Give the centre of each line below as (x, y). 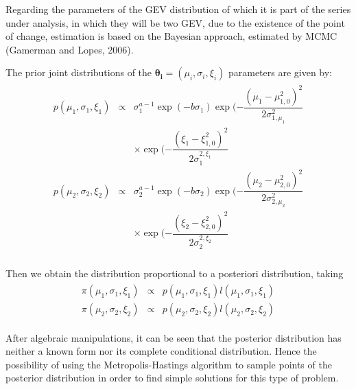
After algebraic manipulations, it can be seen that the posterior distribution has (174, 337)
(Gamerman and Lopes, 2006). (70, 49)
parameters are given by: (280, 72)
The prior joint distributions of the (79, 72)
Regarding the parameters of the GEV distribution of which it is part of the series (178, 9)
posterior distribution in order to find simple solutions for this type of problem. (172, 378)
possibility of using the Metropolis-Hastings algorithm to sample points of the (169, 364)
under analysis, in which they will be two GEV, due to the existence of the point (175, 22)
